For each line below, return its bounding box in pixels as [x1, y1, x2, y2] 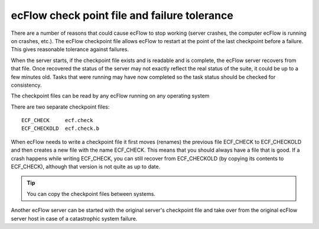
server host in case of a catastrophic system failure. [11, 215, 138, 222]
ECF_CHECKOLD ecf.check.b [21, 125, 100, 132]
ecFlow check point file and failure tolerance [11, 9, 233, 22]
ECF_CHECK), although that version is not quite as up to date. [11, 163, 161, 171]
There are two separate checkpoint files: [11, 103, 110, 110]
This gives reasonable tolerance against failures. [11, 46, 129, 53]
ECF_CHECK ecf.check [21, 117, 93, 124]
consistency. [11, 81, 42, 89]
